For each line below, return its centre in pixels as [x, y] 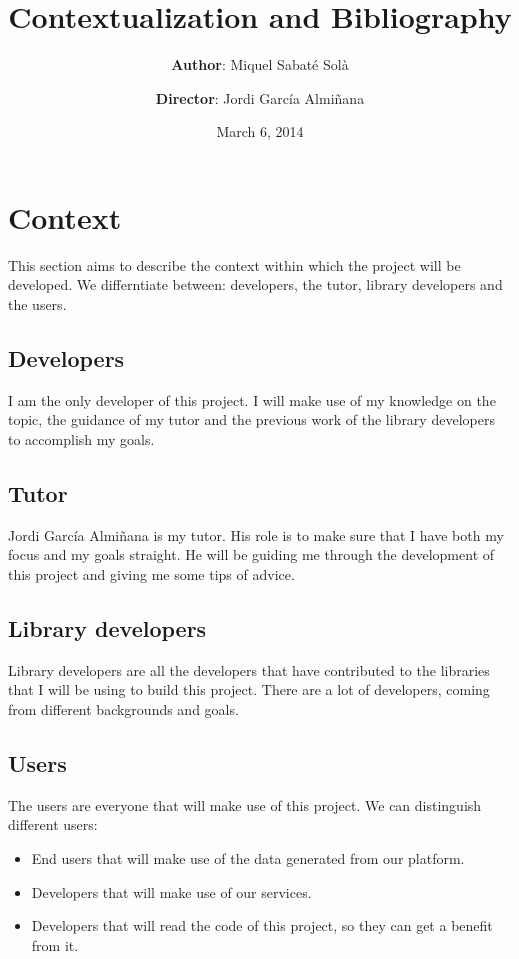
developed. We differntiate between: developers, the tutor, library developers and [255, 284]
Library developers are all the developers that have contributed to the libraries [249, 669]
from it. [55, 944]
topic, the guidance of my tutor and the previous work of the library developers [251, 419]
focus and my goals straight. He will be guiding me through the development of [251, 554]
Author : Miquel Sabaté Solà [260, 64]
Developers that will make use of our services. [171, 891]
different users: [53, 824]
